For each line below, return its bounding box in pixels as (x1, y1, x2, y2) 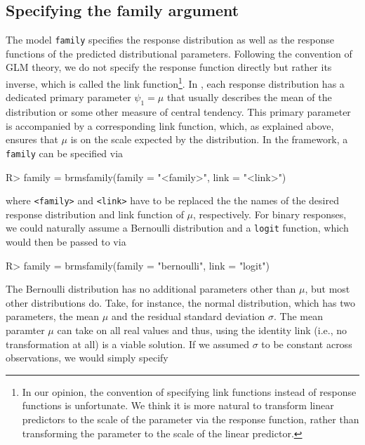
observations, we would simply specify (6, 350, 168, 365)
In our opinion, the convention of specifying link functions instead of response (22, 384, 357, 399)
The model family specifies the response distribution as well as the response (6, 32, 335, 47)
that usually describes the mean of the (166, 90, 332, 105)
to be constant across (261, 336, 352, 351)
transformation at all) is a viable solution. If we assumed (6, 336, 249, 351)
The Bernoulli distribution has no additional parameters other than (6, 281, 296, 296)
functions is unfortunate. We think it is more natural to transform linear (22, 398, 334, 413)
